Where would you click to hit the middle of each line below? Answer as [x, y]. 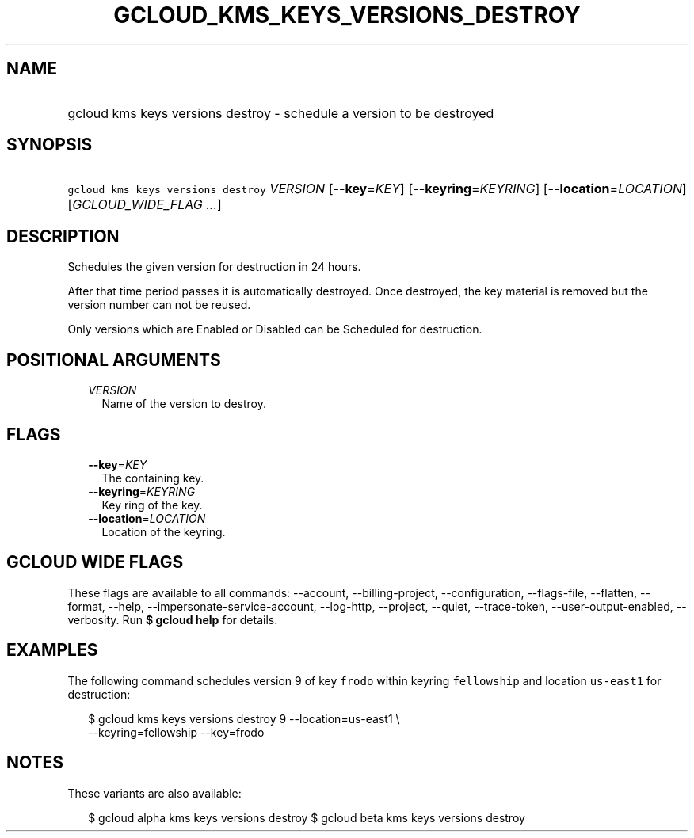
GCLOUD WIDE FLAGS [95, 562]
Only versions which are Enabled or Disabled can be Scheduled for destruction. [275, 329]
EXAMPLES [52, 650]
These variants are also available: [154, 793]
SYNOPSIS [50, 145]
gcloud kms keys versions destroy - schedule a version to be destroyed [281, 113]
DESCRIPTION [63, 236]
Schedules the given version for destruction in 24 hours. [214, 267]
